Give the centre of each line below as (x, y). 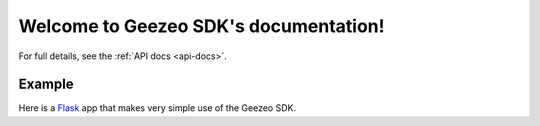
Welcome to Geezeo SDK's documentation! (201, 26)
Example (46, 84)
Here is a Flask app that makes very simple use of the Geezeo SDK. (157, 108)
